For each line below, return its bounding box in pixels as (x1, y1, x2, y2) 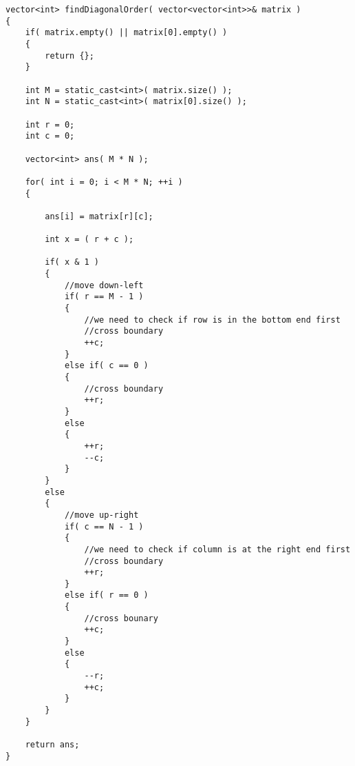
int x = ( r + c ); (45, 234, 134, 245)
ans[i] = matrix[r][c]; (45, 211, 153, 221)
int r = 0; (25, 119, 75, 130)
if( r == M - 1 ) (64, 292, 144, 302)
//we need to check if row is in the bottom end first (84, 314, 341, 325)
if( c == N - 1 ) (64, 521, 144, 532)
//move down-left (64, 280, 144, 290)
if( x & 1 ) (45, 257, 100, 268)
